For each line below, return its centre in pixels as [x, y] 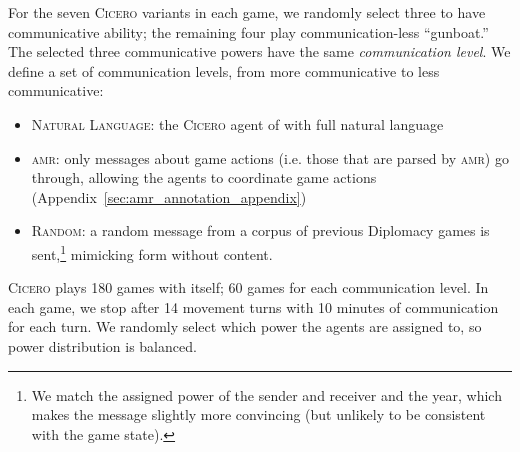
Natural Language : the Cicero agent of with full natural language [237, 123]
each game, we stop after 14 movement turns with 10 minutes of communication [253, 306]
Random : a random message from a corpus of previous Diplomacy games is [260, 230]
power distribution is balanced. [102, 345]
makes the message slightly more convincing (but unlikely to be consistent [258, 414]
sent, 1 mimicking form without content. [152, 252]
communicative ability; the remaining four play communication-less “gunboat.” [248, 31]
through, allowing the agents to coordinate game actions [204, 177]
